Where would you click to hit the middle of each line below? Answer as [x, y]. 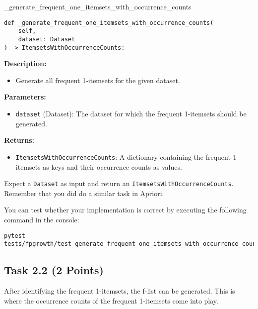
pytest [15, 236]
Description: [25, 63]
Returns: [19, 140]
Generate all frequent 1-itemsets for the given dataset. [98, 80]
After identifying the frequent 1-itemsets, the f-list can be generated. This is [120, 291]
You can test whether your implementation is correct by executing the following [125, 210]
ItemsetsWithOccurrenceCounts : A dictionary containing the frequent [123, 156]
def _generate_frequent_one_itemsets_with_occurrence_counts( [109, 23]
